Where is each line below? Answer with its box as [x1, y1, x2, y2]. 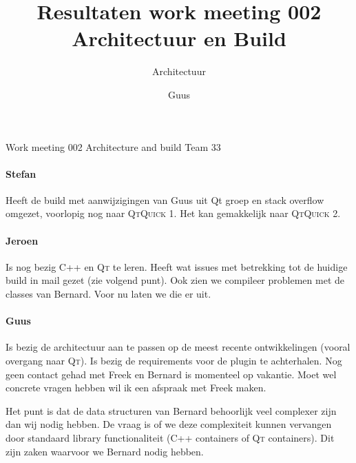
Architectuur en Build [72, 24, 286, 52]
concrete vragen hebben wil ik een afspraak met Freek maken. [6, 380, 266, 395]
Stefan [6, 166, 36, 181]
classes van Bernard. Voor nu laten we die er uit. [6, 287, 211, 301]
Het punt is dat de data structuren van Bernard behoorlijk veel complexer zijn [6, 403, 337, 418]
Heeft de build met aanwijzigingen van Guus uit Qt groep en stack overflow [6, 192, 324, 207]
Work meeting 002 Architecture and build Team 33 [6, 139, 221, 154]
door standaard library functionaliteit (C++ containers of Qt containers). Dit [6, 431, 335, 445]
